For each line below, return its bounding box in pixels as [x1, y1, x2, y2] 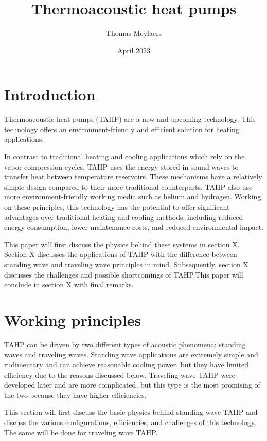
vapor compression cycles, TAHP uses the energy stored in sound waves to [4, 161, 239, 172]
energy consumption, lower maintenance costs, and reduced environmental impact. [4, 222, 263, 232]
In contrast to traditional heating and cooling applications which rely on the [4, 151, 245, 162]
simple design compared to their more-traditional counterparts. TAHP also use [4, 181, 253, 192]
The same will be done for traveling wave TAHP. [4, 427, 158, 437]
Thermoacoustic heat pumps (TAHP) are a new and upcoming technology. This [4, 114, 256, 124]
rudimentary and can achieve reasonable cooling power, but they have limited [4, 359, 249, 370]
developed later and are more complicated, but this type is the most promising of [4, 379, 260, 390]
